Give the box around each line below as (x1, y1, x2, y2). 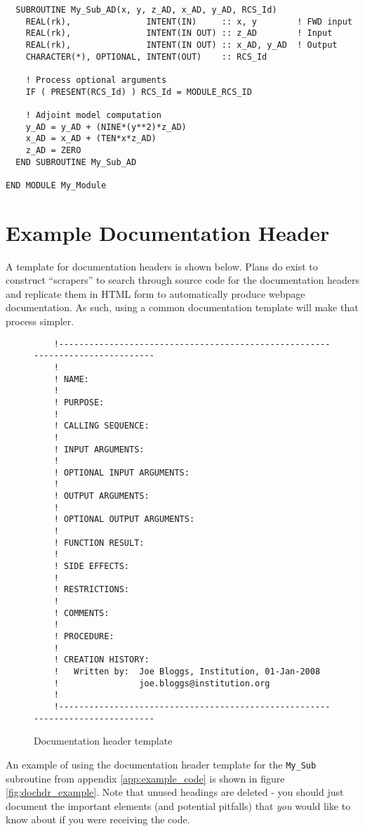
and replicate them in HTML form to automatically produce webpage (6, 286, 305, 301)
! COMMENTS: (53, 608, 109, 618)
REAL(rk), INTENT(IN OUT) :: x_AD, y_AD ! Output (25, 39, 338, 50)
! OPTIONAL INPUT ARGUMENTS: (53, 467, 190, 478)
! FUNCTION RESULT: (53, 537, 145, 548)
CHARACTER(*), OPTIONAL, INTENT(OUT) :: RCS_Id (25, 51, 267, 62)
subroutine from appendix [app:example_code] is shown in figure (6, 771, 285, 785)
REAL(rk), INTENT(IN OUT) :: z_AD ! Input (25, 28, 333, 39)
